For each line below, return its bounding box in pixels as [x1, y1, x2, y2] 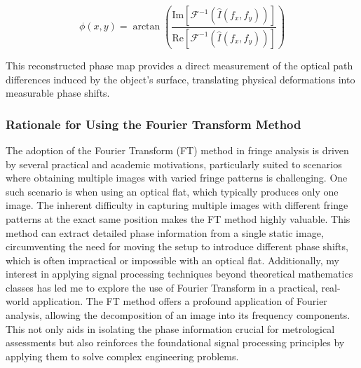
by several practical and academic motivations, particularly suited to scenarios [6, 156, 342, 171]
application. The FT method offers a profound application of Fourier [32, 294, 327, 308]
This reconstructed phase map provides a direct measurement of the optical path [6, 57, 353, 72]
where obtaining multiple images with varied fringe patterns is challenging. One [6, 170, 348, 185]
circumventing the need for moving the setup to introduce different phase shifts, [6, 239, 348, 254]
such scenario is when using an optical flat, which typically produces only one [6, 184, 339, 198]
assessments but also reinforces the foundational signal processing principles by [6, 335, 345, 350]
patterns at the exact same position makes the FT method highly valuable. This [6, 211, 350, 226]
